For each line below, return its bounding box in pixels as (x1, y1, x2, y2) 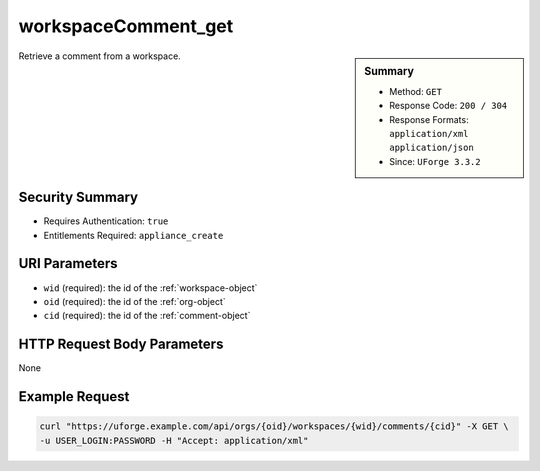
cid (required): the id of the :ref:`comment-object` (43, 310, 251, 322)
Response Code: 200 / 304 (389, 100, 508, 112)
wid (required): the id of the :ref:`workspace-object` (43, 281, 258, 294)
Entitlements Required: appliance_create (43, 229, 224, 241)
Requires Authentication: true (43, 215, 169, 227)
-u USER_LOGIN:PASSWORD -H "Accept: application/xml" (39, 435, 309, 446)
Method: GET (389, 85, 442, 97)
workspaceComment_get (18, 15, 234, 37)
